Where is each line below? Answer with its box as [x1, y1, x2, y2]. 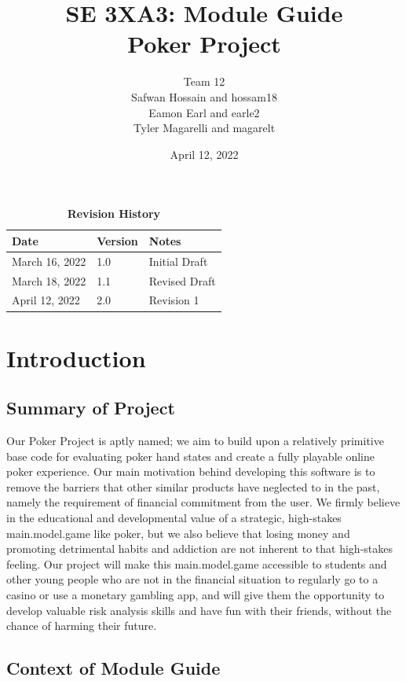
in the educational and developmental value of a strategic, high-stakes [6, 510, 342, 526]
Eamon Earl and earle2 [148, 104, 260, 120]
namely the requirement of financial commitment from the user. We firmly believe [6, 494, 401, 510]
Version [97, 232, 138, 248]
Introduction [6, 341, 146, 374]
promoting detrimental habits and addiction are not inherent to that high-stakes [6, 540, 393, 557]
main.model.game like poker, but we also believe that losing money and [6, 525, 350, 541]
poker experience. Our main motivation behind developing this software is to [6, 463, 375, 480]
